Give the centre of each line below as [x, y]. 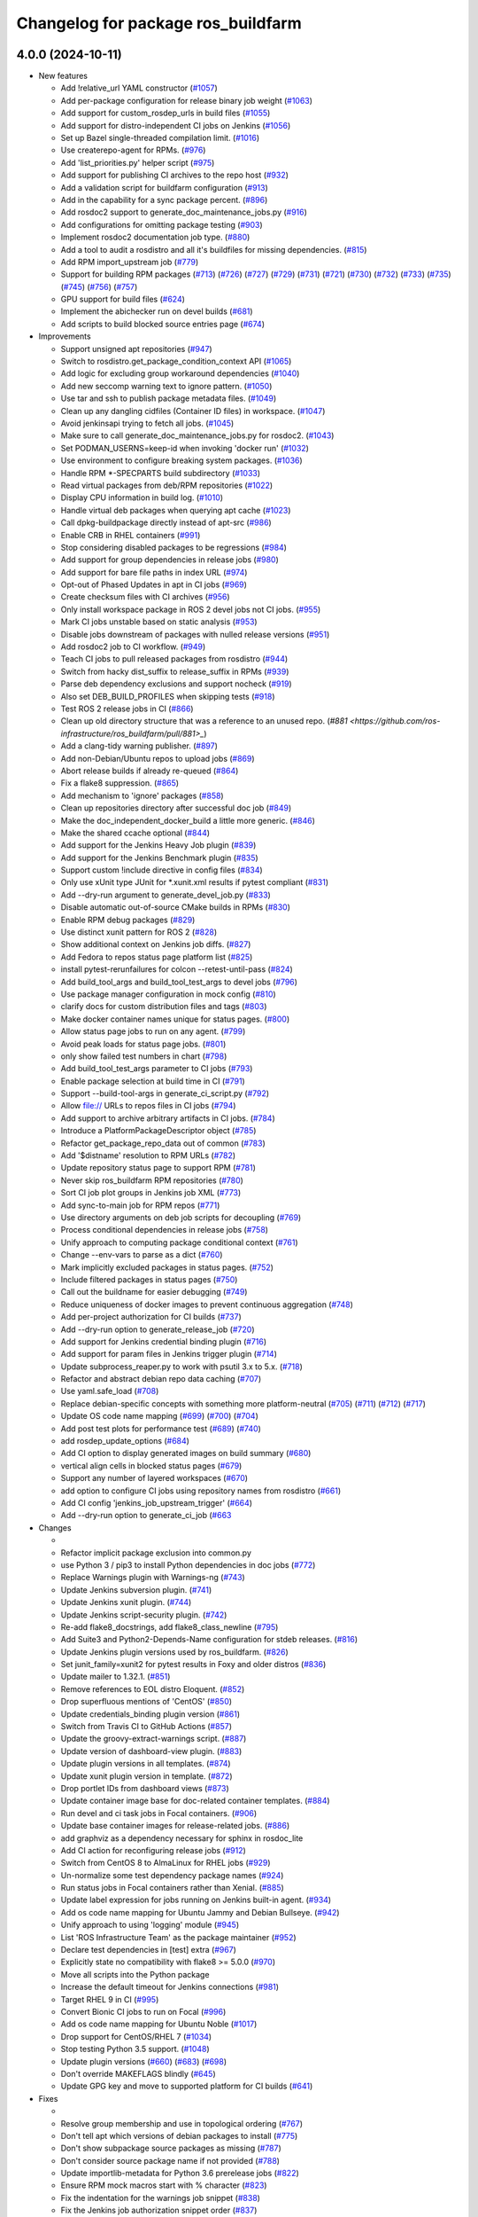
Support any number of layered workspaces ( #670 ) [154, 1478]
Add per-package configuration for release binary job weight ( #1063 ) [187, 100]
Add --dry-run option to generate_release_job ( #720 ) [158, 1329]
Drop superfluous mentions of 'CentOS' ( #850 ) [146, 1702]
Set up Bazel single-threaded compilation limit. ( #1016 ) [160, 138]
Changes [55, 1528]
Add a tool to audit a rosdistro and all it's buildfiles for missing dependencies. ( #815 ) [214, 249]
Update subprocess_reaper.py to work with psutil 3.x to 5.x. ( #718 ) [181, 1367]
